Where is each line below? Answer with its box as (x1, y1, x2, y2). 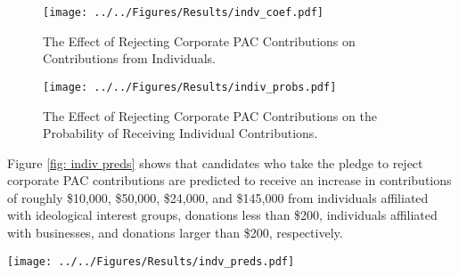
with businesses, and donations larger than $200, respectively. (7, 223, 343, 242)
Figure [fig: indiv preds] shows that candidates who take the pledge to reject (7, 153, 423, 172)
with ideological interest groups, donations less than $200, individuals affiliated (7, 206, 438, 224)
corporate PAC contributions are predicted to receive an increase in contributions (7, 171, 452, 190)
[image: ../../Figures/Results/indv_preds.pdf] (7, 255, 295, 268)
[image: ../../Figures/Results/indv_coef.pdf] (43, 6, 324, 19)
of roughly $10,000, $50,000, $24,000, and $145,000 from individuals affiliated (7, 188, 429, 206)
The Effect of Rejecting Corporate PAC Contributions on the (43, 106, 377, 125)
